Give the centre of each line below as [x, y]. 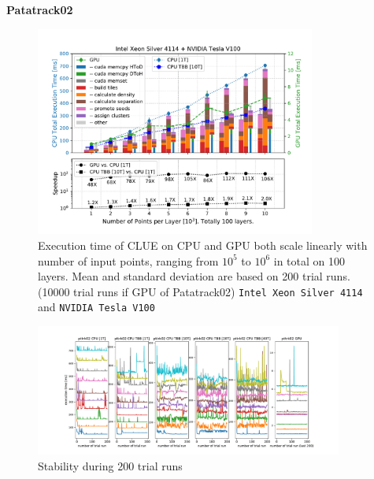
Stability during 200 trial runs [110, 465]
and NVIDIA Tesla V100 [96, 307]
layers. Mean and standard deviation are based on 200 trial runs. [194, 276]
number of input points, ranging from [128, 260]
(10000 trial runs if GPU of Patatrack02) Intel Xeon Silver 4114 [200, 291]
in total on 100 [309, 260]
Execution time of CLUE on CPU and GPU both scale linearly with [203, 245]
